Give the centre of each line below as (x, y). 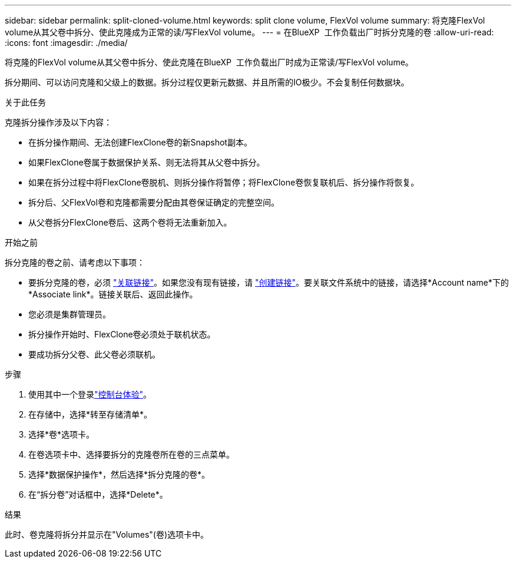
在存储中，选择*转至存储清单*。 (90, 414)
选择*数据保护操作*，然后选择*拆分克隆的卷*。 (119, 474)
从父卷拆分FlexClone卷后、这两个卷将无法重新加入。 (130, 222)
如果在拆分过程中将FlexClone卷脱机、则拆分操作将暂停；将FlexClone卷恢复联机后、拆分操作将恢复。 (224, 182)
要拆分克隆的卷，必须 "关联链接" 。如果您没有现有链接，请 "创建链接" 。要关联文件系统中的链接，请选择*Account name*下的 (269, 282)
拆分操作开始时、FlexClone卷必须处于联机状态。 (122, 334)
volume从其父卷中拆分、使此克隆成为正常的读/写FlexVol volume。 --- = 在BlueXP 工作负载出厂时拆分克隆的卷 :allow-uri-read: (249, 32)
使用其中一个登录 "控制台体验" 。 (90, 394)
